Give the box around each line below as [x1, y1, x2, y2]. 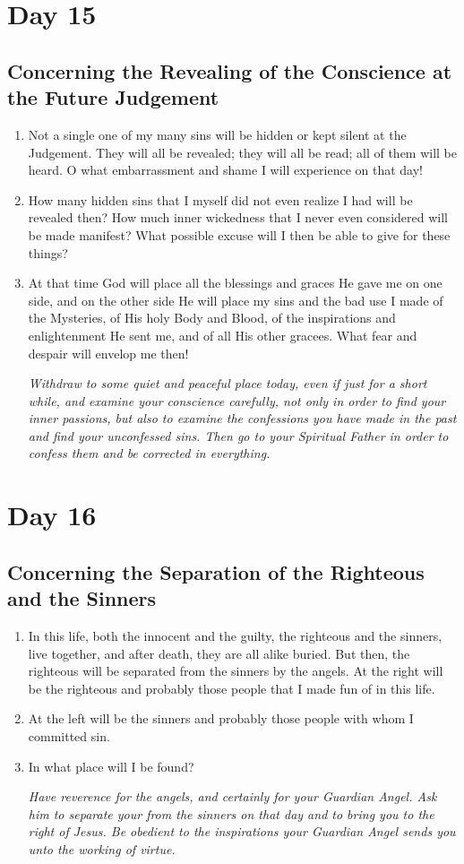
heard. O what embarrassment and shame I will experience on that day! [28, 160, 423, 179]
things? [28, 243, 68, 262]
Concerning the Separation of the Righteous [7, 557, 425, 585]
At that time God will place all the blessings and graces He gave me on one [28, 273, 443, 292]
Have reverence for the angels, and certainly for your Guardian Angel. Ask [28, 787, 437, 806]
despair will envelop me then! [28, 343, 189, 362]
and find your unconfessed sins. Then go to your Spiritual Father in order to [28, 426, 449, 445]
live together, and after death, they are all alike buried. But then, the [28, 644, 410, 662]
